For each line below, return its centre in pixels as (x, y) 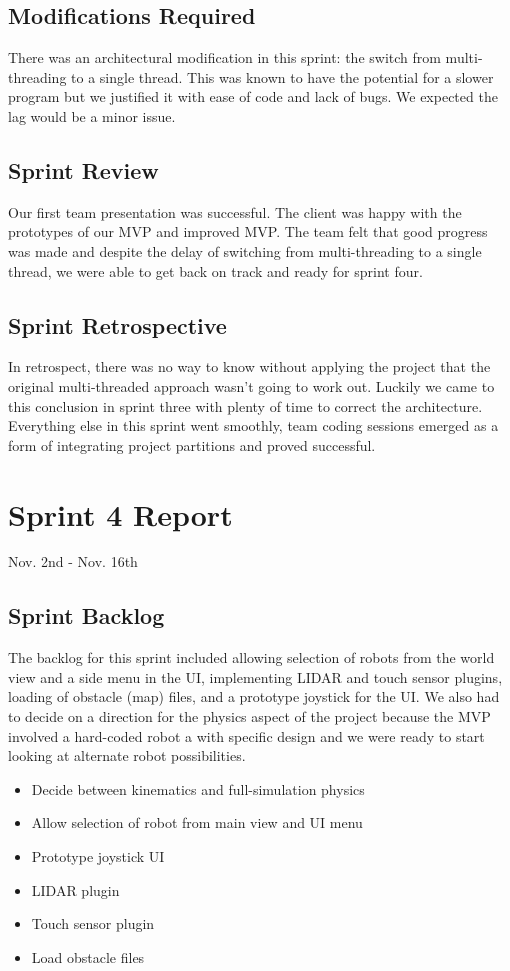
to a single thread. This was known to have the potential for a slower (282, 76)
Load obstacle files (88, 956)
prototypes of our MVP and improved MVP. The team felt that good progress (248, 231)
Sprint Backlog (86, 615)
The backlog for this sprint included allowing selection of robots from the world (251, 657)
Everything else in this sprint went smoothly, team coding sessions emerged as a (253, 425)
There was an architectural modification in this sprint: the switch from (224, 57)
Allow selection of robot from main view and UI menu (197, 822)
